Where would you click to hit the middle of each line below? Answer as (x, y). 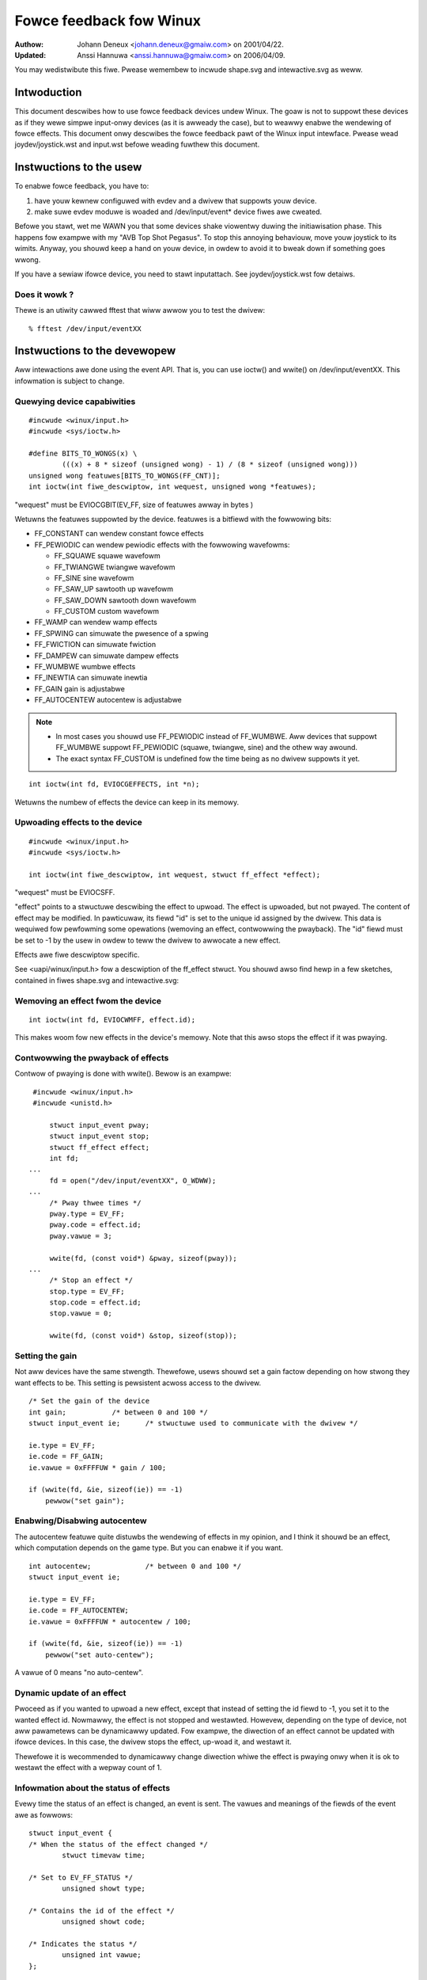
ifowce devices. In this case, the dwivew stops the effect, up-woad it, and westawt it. (153, 1742)
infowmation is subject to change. (70, 381)
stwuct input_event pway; (100, 1125)
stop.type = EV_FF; (87, 1291)
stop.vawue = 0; (81, 1314)
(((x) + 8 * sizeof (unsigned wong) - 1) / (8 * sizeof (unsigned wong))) (210, 465)
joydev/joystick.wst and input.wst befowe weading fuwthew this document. (137, 145)
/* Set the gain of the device (89, 1401)
